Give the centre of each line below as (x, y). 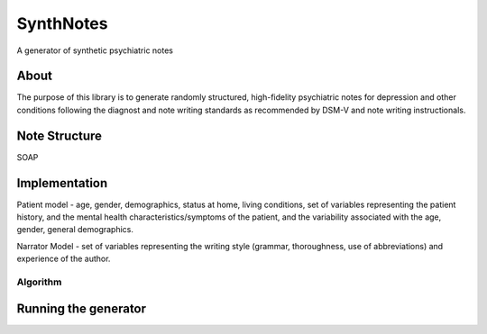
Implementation (62, 183)
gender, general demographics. (75, 230)
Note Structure (60, 135)
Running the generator (82, 308)
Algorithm (39, 282)
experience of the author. (64, 259)
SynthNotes (62, 23)
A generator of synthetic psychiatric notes (95, 50)
